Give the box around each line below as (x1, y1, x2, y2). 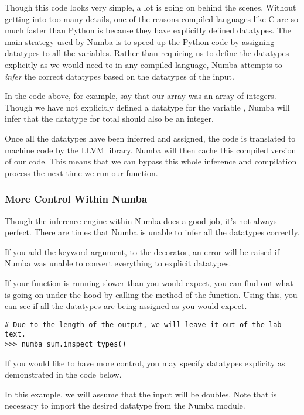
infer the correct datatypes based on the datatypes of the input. (5, 70, 234, 82)
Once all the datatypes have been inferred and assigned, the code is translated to (5, 132, 296, 144)
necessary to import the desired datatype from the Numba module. (5, 399, 245, 411)
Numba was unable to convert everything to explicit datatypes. (5, 257, 231, 269)
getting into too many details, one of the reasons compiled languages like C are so (5, 12, 298, 25)
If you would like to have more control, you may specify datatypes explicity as (5, 356, 285, 369)
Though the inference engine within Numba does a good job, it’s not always (5, 214, 277, 227)
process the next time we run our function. (5, 166, 158, 179)
